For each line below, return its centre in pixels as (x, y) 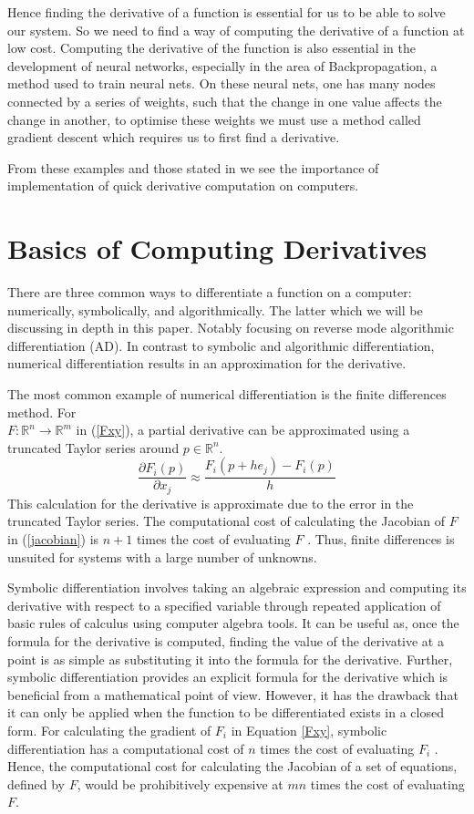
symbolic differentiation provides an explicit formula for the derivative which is (228, 677)
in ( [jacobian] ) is (53, 539)
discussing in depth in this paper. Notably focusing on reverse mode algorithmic (231, 328)
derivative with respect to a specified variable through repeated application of (224, 605)
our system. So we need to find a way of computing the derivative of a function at (236, 30)
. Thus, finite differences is (381, 539)
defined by (36, 783)
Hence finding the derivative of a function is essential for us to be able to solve (227, 12)
